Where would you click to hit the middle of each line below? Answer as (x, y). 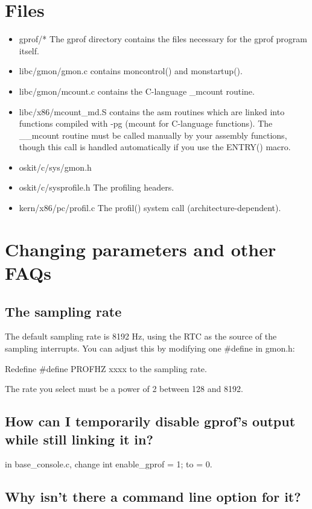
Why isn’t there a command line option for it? (153, 497)
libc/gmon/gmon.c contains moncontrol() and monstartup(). (131, 71)
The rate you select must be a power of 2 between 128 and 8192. (124, 389)
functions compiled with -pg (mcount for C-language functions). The (146, 123)
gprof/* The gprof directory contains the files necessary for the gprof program (163, 39)
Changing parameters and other (141, 249)
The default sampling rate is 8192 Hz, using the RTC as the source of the (141, 336)
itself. (29, 50)
